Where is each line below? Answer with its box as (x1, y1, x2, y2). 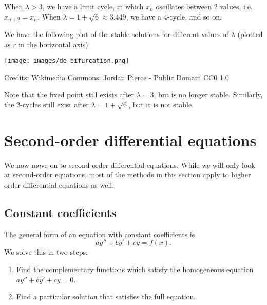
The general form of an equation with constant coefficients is (4, 228, 195, 239)
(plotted (237, 29, 263, 40)
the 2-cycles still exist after (4, 99, 89, 110)
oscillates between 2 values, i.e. (156, 1, 253, 11)
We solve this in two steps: (4, 246, 88, 257)
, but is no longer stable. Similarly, (154, 89, 263, 100)
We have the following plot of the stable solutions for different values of (4, 29, 229, 40)
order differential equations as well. (4, 179, 115, 190)
